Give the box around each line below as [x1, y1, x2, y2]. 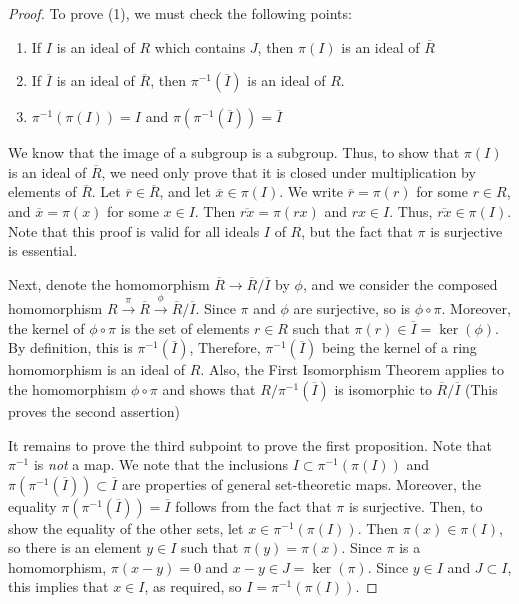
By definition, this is [8, 337, 133, 358]
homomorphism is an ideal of [8, 359, 186, 380]
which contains [154, 36, 246, 57]
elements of [8, 181, 77, 202]
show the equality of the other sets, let [8, 517, 244, 538]
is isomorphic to [334, 378, 432, 399]
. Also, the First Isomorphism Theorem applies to [200, 359, 505, 380]
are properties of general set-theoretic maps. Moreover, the [121, 473, 481, 494]
